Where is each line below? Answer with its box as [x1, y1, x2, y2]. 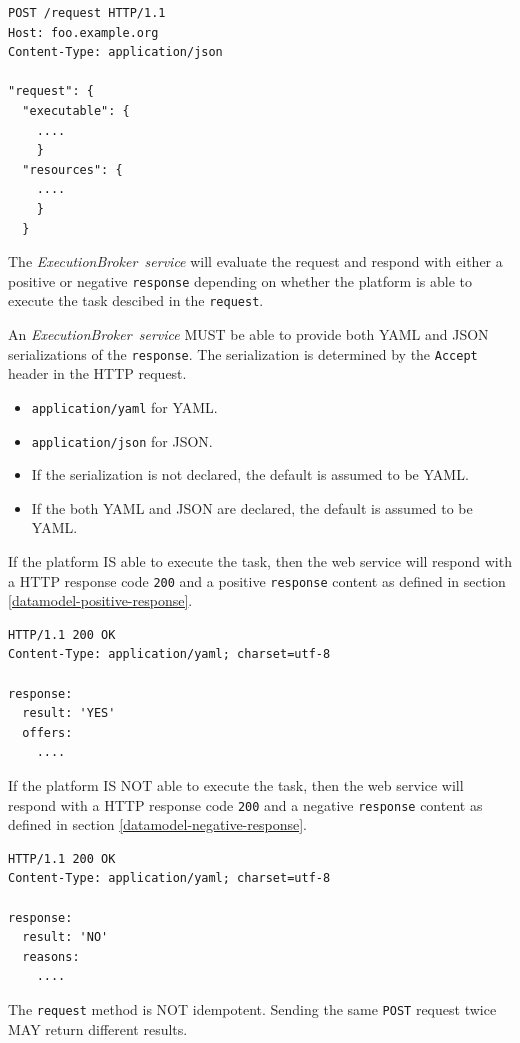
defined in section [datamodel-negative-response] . [8, 814, 307, 835]
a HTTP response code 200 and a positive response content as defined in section [8, 570, 506, 591]
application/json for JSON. [31, 430, 213, 451]
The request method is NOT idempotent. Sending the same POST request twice [8, 998, 497, 1019]
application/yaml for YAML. [31, 396, 218, 417]
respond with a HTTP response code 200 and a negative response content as [8, 794, 483, 815]
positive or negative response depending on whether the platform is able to [8, 270, 472, 291]
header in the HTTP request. [8, 363, 187, 384]
